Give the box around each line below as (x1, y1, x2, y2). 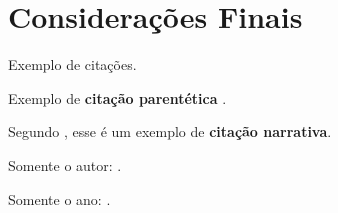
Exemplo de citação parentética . (8, 87, 227, 108)
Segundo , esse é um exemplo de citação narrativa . (8, 121, 332, 142)
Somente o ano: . (8, 188, 111, 209)
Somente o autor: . (8, 154, 122, 175)
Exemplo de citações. (8, 54, 137, 75)
